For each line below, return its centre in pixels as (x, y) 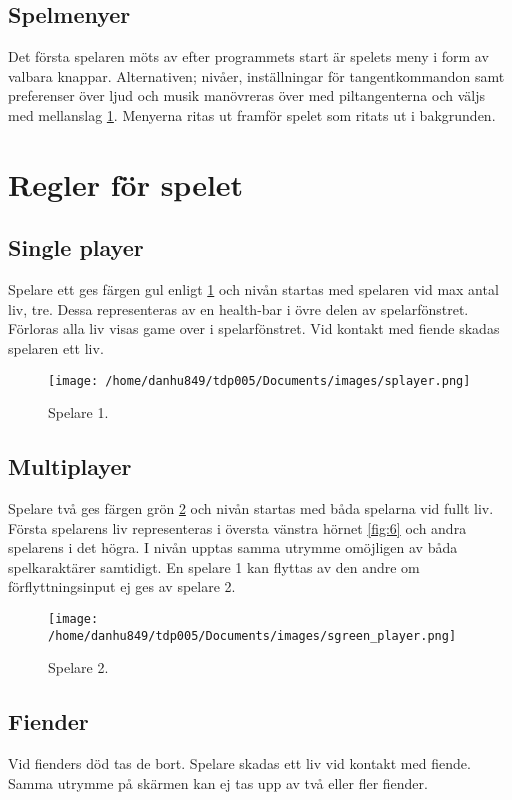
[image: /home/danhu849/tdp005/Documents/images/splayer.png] (259, 380)
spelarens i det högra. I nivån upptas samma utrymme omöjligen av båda (233, 547)
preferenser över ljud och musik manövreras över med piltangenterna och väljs (246, 95)
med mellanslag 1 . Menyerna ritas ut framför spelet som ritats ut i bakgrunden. (252, 114)
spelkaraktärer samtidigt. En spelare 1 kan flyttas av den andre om (214, 566)
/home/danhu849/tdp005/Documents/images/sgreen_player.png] (252, 635)
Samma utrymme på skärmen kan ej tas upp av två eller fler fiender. (218, 782)
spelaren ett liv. (56, 347)
